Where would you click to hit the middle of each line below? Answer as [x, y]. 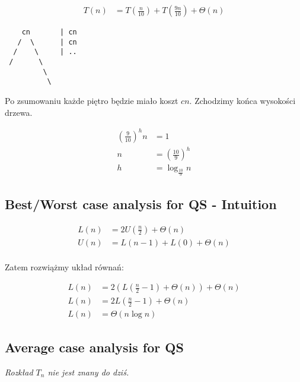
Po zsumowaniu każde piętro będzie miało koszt [92, 100]
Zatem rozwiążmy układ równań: [64, 266]
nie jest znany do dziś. [88, 372]
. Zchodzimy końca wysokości [242, 100]
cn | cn [49, 32]
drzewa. [19, 112]
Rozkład [19, 372]
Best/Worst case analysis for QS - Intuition [141, 203]
